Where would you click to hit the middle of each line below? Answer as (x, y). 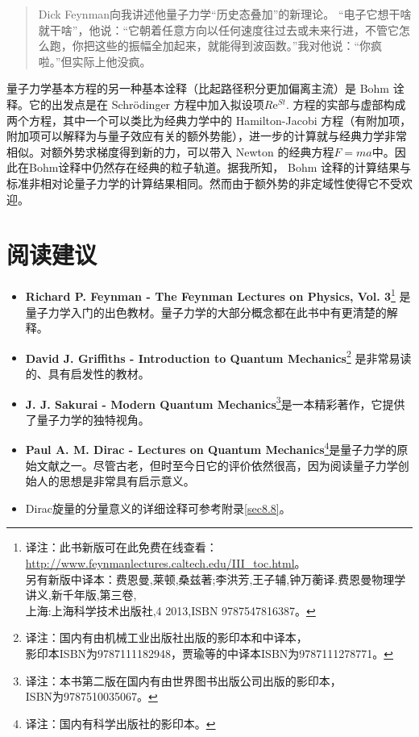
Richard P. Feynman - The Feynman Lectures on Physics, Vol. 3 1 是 (218, 295)
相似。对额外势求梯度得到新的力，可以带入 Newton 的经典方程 (170, 151)
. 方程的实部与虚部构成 (346, 104)
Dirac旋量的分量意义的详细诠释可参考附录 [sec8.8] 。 (158, 508)
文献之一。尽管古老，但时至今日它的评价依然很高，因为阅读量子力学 (217, 465)
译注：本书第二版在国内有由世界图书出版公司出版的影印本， (183, 680)
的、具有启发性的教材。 (87, 373)
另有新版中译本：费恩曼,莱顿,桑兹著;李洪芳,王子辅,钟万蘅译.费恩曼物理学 (216, 579)
